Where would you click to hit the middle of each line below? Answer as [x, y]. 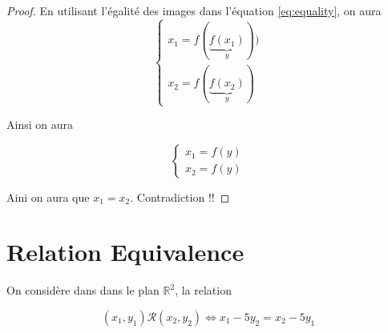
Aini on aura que [48, 197]
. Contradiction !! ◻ [180, 197]
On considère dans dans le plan [83, 290]
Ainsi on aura [40, 124]
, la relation [203, 290]
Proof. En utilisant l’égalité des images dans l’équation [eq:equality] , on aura [194, 10]
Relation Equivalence [125, 252]
